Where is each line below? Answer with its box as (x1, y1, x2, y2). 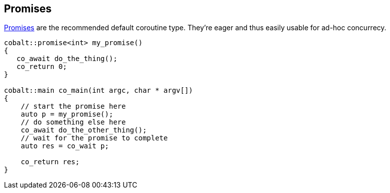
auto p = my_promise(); (20, 110, 114, 119)
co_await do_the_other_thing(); (20, 126, 147, 134)
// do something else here (20, 118, 126, 127)
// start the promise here (20, 102, 126, 111)
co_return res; (20, 158, 80, 166)
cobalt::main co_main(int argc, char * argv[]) (4, 86, 193, 95)
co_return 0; (16, 63, 67, 71)
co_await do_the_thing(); (16, 55, 118, 63)
